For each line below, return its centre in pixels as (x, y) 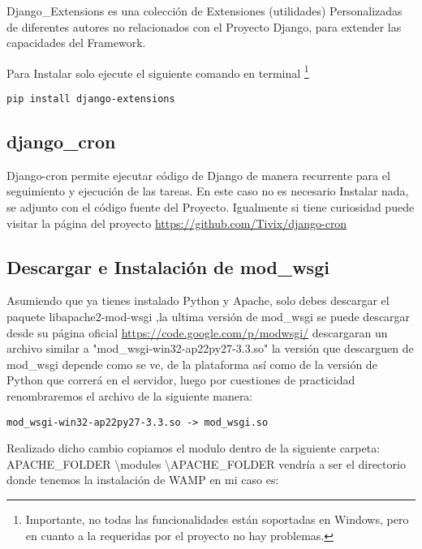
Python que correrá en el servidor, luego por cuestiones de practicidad (181, 380)
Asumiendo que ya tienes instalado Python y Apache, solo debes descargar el (198, 300)
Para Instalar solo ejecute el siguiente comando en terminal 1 (158, 71)
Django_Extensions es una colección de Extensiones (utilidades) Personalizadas (205, 11)
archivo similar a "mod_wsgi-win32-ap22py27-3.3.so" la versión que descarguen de (210, 348)
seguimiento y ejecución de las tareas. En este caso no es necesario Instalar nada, (208, 191)
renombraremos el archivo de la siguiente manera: (130, 396)
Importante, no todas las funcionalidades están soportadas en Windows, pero (217, 519)
